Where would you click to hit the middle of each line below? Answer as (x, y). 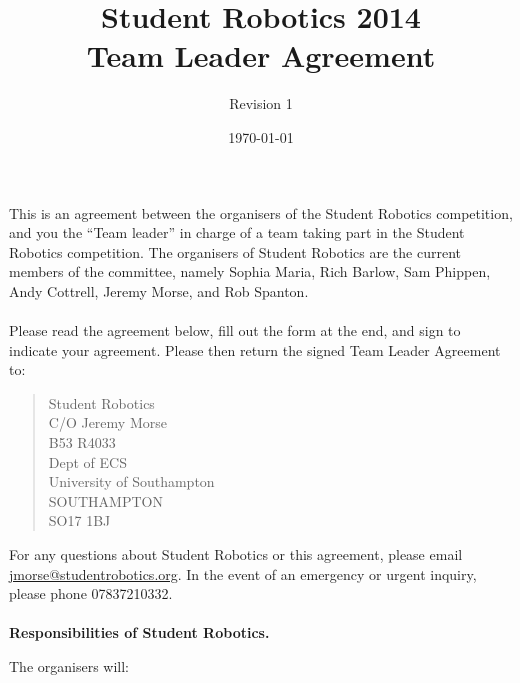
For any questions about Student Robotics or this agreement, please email (236, 554)
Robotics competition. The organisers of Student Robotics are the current (235, 251)
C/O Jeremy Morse (107, 422)
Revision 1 (261, 103)
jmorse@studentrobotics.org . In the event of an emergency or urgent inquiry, (243, 573)
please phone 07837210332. (91, 593)
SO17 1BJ (79, 520)
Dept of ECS (87, 461)
